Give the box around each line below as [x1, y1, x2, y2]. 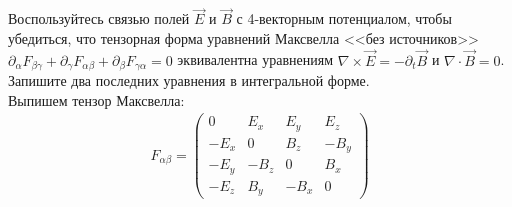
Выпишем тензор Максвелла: [8, 89, 185, 110]
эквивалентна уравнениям [177, 49, 334, 70]
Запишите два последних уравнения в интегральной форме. [8, 70, 370, 91]
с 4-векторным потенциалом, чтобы [236, 8, 452, 29]
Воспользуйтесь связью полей [8, 8, 190, 29]
